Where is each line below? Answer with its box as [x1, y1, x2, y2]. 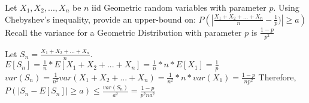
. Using [273, 1, 299, 13]
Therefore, [258, 70, 296, 83]
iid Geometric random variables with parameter [92, 1, 266, 13]
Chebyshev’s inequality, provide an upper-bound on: [5, 13, 196, 25]
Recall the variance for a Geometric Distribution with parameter [5, 26, 242, 38]
